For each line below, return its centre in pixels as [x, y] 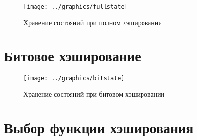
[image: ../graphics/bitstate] [74, 79]
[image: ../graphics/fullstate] [76, 7]
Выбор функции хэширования [99, 127]
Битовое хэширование [72, 56]
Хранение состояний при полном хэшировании [93, 22]
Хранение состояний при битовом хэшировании [94, 94]
